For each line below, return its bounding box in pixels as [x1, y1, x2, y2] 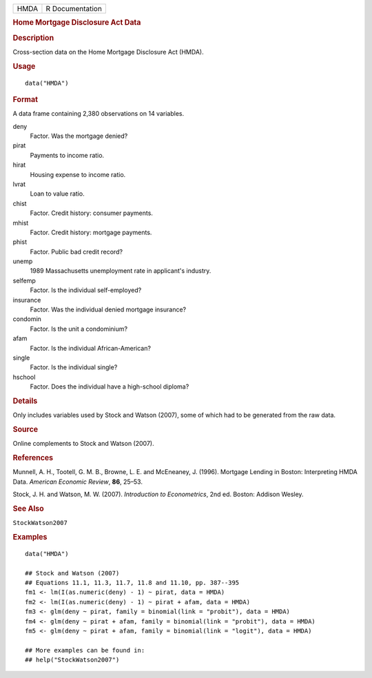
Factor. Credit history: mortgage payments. [30, 228, 152, 236]
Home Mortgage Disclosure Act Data [12, 18, 141, 28]
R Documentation [45, 4, 103, 13]
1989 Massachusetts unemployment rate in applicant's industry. [30, 267, 211, 275]
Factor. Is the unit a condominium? [30, 325, 127, 333]
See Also [12, 504, 44, 513]
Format [12, 94, 38, 104]
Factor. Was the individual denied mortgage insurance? [30, 305, 186, 314]
